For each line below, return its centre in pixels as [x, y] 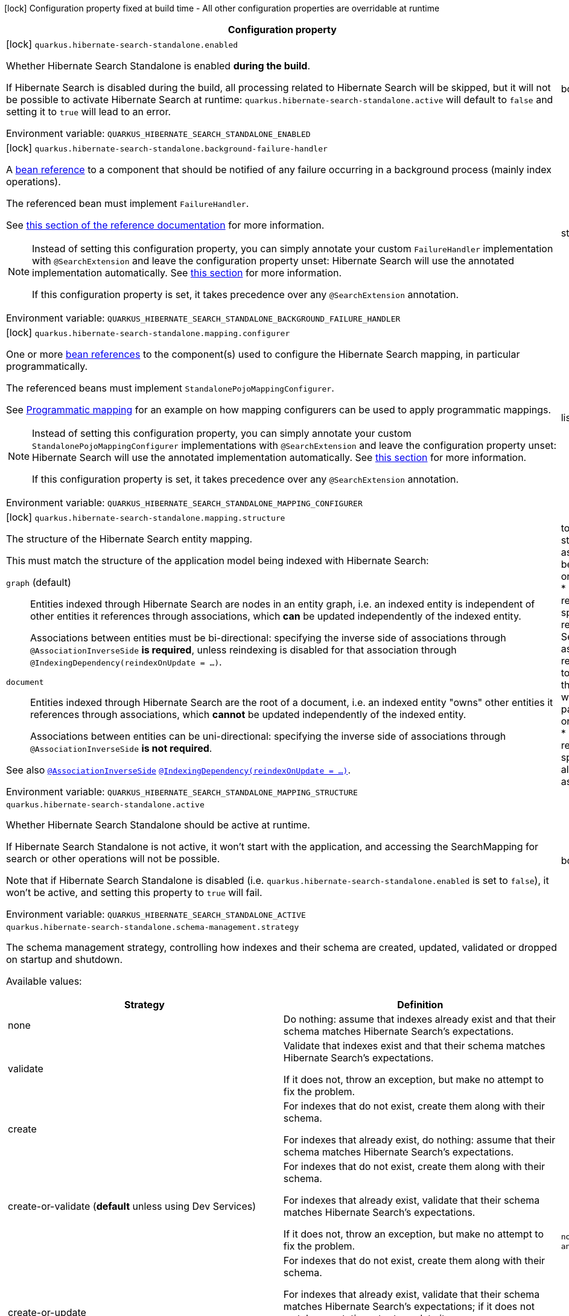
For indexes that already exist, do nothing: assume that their [419, 1140]
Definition [420, 1005]
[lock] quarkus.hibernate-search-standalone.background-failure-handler [167, 148]
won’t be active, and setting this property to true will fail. [134, 892]
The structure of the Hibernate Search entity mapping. [129, 539]
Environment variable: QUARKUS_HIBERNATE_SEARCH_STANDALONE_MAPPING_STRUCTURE [182, 792]
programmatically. [47, 366]
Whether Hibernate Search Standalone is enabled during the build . [158, 66]
